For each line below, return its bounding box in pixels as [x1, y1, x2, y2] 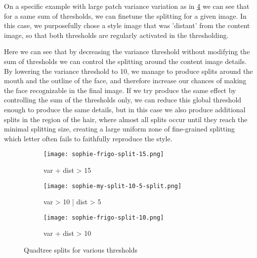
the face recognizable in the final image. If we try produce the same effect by [4, 85, 236, 95]
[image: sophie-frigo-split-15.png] [43, 151, 164, 158]
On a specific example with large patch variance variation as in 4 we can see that [4, 1, 250, 11]
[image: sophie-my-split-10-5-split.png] [43, 182, 182, 190]
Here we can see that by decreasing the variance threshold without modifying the [4, 46, 250, 57]
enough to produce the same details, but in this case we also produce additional [4, 104, 246, 114]
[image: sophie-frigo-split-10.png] [43, 214, 164, 221]
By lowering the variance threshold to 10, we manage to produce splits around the [4, 65, 253, 76]
